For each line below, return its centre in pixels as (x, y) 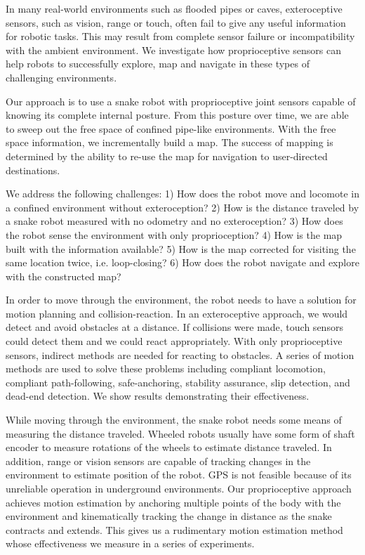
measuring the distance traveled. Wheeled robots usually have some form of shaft (180, 433)
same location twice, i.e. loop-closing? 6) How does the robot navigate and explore (182, 262)
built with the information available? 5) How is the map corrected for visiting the (181, 248)
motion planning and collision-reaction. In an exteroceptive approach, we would (177, 313)
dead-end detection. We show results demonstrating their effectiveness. (158, 396)
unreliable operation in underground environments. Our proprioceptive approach (179, 488)
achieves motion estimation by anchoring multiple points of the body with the (173, 502)
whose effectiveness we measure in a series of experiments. (130, 543)
